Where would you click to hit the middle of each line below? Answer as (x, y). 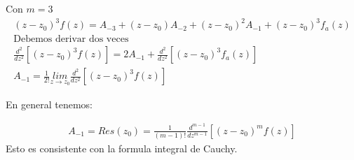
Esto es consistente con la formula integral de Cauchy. (122, 148)
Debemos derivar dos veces (71, 39)
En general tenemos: (49, 104)
